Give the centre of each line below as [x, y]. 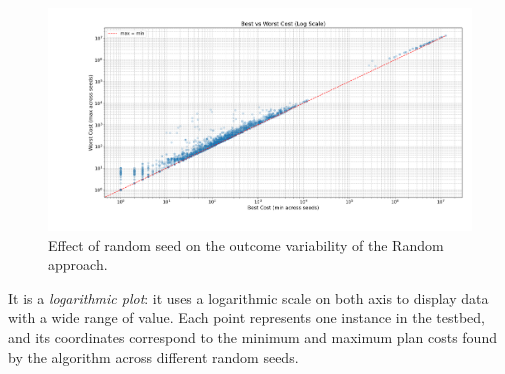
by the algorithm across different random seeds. [153, 356]
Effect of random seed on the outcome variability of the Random [246, 244]
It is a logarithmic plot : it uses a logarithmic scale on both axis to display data [248, 297]
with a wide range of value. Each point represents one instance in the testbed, [246, 317]
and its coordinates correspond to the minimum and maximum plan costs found [252, 336]
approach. [78, 264]
